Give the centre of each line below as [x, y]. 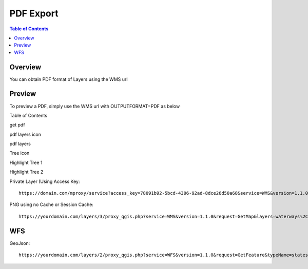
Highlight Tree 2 [26, 172]
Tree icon [20, 153]
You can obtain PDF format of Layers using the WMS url [69, 79]
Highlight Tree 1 [26, 162]
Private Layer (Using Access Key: [45, 181]
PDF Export [34, 13]
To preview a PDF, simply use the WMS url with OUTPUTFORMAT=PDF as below [95, 106]
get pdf [17, 125]
